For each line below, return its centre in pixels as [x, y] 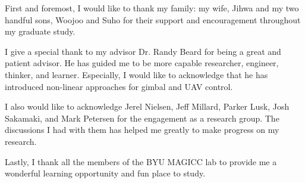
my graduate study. [40, 31]
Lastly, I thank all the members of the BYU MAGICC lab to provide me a [141, 161]
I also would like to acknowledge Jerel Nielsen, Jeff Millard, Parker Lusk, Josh [147, 106]
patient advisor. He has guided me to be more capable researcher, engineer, [142, 63]
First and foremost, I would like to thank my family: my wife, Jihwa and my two [152, 8]
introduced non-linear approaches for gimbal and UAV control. [119, 86]
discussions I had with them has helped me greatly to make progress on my [142, 130]
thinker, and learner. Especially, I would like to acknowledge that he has [136, 74]
